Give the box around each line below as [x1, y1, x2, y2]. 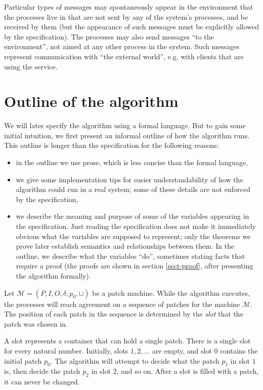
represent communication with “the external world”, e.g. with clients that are [4, 51, 244, 61]
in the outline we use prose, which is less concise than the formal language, [16, 157, 248, 168]
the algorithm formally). [16, 270, 91, 281]
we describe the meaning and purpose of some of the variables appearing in [16, 211, 249, 221]
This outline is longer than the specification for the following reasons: [4, 140, 219, 150]
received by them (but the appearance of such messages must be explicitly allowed [4, 21, 259, 32]
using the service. [4, 61, 58, 71]
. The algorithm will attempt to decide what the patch [50, 355, 220, 366]
